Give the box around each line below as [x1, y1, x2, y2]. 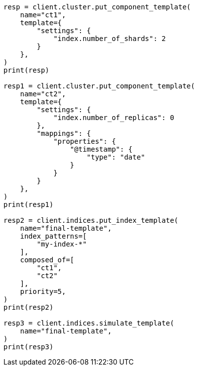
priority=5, [20, 288, 66, 295]
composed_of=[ [20, 256, 75, 264]
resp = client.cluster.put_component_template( [3, 3, 191, 11]
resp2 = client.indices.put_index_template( [3, 216, 179, 224]
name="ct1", [20, 11, 66, 19]
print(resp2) [3, 303, 54, 311]
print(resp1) [3, 201, 54, 208]
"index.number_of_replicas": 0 [53, 114, 174, 122]
